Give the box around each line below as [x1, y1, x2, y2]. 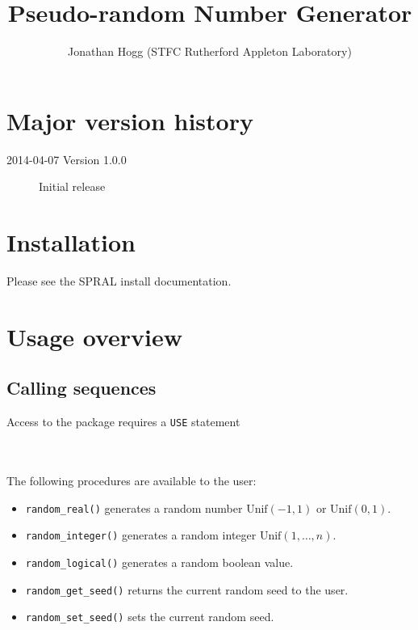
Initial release [39, 178, 106, 195]
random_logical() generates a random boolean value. [25, 553, 294, 570]
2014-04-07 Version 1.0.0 [6, 150, 127, 167]
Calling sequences [6, 375, 157, 400]
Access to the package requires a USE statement [6, 413, 240, 430]
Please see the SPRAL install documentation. [6, 272, 232, 289]
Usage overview [6, 319, 183, 353]
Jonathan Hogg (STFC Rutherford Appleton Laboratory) [68, 43, 352, 60]
